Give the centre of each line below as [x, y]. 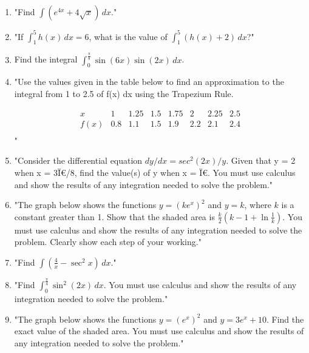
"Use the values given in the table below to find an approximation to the [149, 82]
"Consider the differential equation [78, 160]
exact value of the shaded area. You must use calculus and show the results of [159, 331]
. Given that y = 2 [261, 160]
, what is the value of [128, 36]
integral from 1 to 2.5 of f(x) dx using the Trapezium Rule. [124, 94]
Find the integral [46, 59]
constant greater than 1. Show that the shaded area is [114, 216]
